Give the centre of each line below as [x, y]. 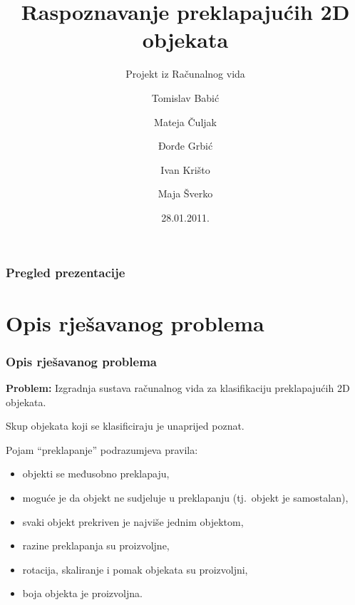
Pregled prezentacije [66, 273]
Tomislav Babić [185, 97]
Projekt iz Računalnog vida [185, 74]
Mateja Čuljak [185, 121]
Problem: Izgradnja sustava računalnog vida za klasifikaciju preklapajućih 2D [178, 387]
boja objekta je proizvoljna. [82, 593]
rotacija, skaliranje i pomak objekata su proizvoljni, [135, 569]
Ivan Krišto [185, 169]
